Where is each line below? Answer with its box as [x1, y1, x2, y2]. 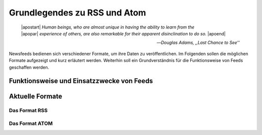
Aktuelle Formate [9, 92, 63, 101]
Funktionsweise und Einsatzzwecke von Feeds [9, 77, 153, 85]
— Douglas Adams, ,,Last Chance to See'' [156, 40, 240, 45]
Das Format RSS [9, 107, 48, 114]
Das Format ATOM [9, 120, 53, 127]
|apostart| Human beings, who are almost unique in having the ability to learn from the [21, 24, 195, 30]
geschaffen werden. [9, 64, 49, 70]
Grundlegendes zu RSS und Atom [9, 7, 147, 18]
